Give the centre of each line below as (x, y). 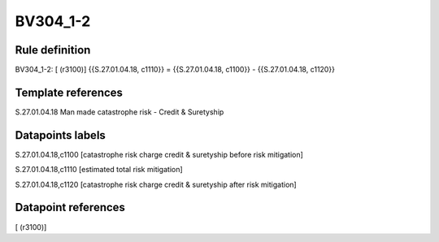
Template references (69, 92)
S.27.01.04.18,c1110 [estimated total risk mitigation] (99, 170)
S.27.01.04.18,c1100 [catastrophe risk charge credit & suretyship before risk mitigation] (159, 154)
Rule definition (53, 50)
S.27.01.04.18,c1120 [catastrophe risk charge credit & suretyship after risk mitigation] (156, 184)
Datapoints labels (60, 135)
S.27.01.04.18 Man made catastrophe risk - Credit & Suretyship (120, 112)
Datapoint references (70, 207)
